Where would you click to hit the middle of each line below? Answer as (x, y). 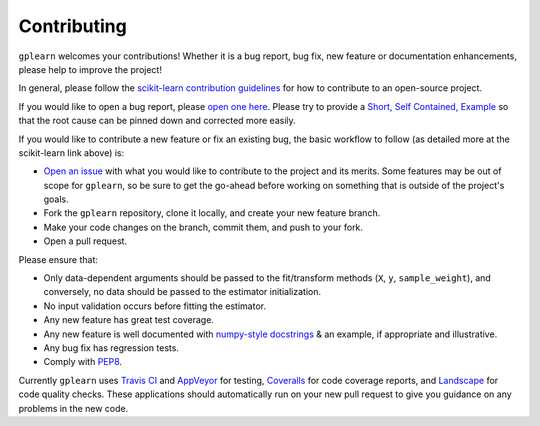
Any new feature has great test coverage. (129, 320)
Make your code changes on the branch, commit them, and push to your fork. (203, 227)
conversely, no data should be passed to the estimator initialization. (182, 292)
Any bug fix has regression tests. (111, 347)
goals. (56, 199)
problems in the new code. (73, 408)
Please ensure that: (58, 259)
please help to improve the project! (90, 69)
